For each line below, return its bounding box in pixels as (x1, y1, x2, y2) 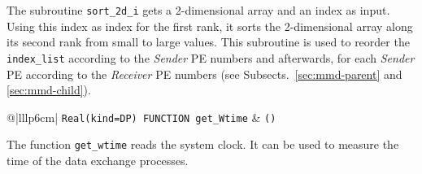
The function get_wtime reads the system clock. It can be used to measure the (7, 136, 399, 153)
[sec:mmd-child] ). (7, 81, 91, 98)
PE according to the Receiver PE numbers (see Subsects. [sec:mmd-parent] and (7, 65, 402, 82)
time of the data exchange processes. (7, 152, 189, 168)
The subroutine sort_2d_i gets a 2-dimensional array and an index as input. (7, 2, 390, 18)
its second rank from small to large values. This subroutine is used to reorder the (7, 33, 410, 50)
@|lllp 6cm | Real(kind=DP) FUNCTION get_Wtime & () (7, 108, 276, 125)
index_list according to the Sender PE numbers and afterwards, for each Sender (7, 49, 415, 66)
